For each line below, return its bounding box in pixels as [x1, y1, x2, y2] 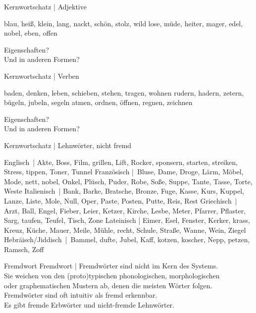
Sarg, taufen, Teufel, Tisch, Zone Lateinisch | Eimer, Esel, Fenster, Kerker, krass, [4, 215, 250, 225]
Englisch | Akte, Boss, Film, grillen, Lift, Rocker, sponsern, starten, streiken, [4, 156, 238, 167]
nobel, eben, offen [4, 28, 57, 38]
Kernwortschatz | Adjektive [4, 1, 87, 11]
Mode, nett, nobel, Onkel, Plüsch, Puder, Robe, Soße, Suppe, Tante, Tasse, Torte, [4, 176, 253, 186]
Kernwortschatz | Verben [4, 70, 79, 81]
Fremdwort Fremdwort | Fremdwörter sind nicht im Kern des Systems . [4, 261, 218, 271]
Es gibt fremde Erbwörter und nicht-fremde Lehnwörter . [4, 299, 174, 310]
